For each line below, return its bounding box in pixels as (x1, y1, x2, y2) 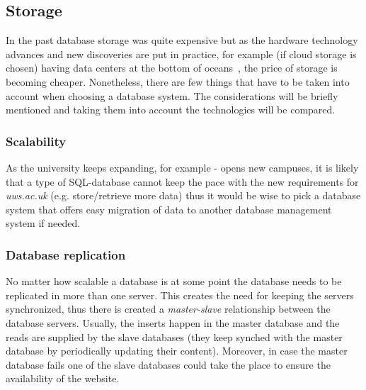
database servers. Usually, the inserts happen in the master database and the (6, 315, 340, 330)
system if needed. (6, 216, 81, 230)
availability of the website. (6, 371, 120, 386)
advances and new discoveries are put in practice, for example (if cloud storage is (6, 46, 357, 61)
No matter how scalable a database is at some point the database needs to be (6, 274, 342, 289)
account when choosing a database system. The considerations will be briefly (6, 88, 338, 103)
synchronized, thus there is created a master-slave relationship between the (6, 301, 331, 316)
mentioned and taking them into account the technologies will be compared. (6, 102, 336, 117)
